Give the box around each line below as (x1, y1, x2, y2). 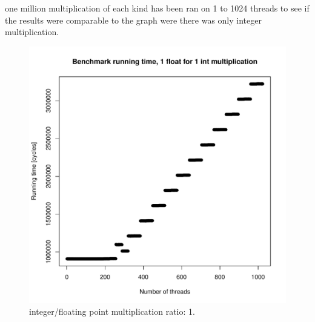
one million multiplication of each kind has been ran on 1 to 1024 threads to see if (5, 2, 310, 14)
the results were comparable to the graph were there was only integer (5, 13, 262, 26)
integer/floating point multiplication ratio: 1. (29, 305, 195, 318)
